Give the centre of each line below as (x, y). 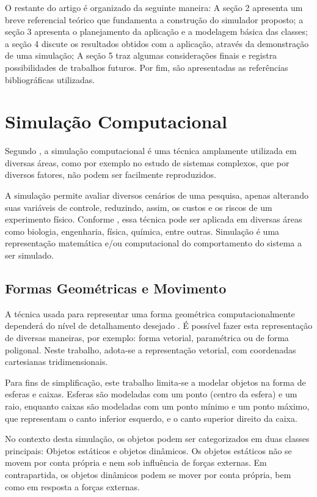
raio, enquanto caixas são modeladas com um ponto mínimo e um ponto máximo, (157, 406)
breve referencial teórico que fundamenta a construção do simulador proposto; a (154, 19)
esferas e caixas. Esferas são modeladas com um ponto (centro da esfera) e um (151, 394)
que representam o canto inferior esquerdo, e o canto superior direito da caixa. (151, 418)
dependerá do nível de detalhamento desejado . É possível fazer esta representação (159, 326)
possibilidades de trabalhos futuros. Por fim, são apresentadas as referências (147, 67)
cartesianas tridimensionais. (56, 362)
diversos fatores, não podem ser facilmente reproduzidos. (111, 175)
